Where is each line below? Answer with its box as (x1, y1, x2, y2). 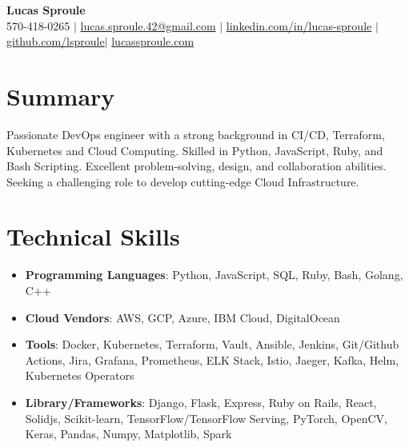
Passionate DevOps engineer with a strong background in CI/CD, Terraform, (6, 126, 385, 142)
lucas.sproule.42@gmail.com (80, 17, 216, 34)
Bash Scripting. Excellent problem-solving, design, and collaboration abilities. (6, 158, 387, 174)
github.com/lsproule (6, 33, 105, 50)
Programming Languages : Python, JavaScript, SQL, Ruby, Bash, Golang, (25, 266, 403, 283)
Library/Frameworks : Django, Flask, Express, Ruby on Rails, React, (25, 393, 377, 410)
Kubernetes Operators (25, 367, 134, 384)
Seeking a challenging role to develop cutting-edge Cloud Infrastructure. (6, 173, 359, 190)
